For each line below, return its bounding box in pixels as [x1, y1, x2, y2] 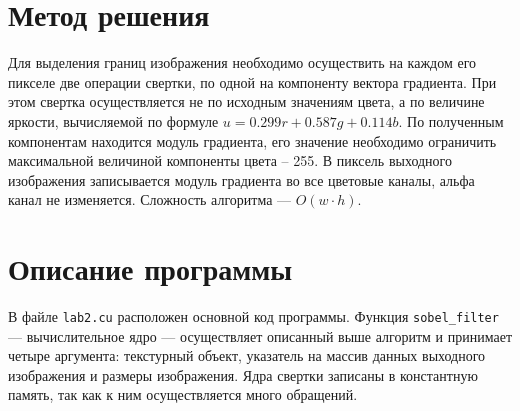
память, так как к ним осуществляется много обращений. [8, 384, 358, 405]
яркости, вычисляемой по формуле [8, 110, 219, 131]
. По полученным [398, 110, 504, 131]
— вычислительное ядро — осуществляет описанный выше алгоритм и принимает [8, 325, 513, 346]
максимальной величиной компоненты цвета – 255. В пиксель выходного [8, 150, 452, 171]
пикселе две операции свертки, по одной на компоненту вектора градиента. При [8, 71, 497, 92]
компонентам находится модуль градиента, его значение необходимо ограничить [8, 130, 497, 151]
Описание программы [8, 248, 293, 289]
